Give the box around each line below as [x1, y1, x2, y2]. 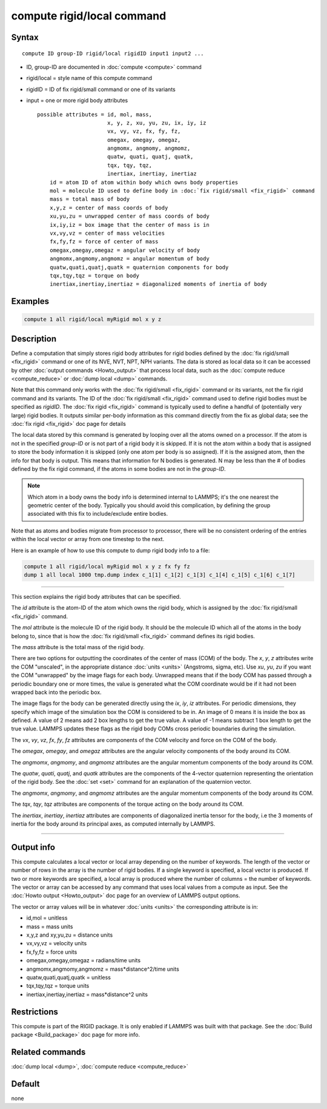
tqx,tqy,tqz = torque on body [49, 272, 139, 279]
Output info [11, 842, 56, 852]
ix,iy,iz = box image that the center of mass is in [49, 221, 210, 228]
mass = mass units [26, 923, 73, 930]
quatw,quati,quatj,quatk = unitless [26, 974, 111, 981]
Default [11, 1079, 40, 1089]
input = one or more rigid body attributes [26, 97, 128, 104]
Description [11, 334, 57, 344]
